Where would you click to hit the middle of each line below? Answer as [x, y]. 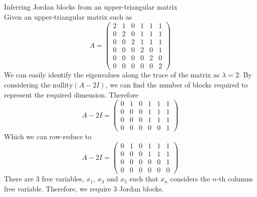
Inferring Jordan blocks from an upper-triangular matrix [91, 7]
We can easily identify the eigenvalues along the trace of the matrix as [112, 75]
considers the [190, 179]
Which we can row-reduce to [48, 136]
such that [144, 179]
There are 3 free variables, [44, 179]
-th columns [235, 179]
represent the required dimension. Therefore [71, 94]
